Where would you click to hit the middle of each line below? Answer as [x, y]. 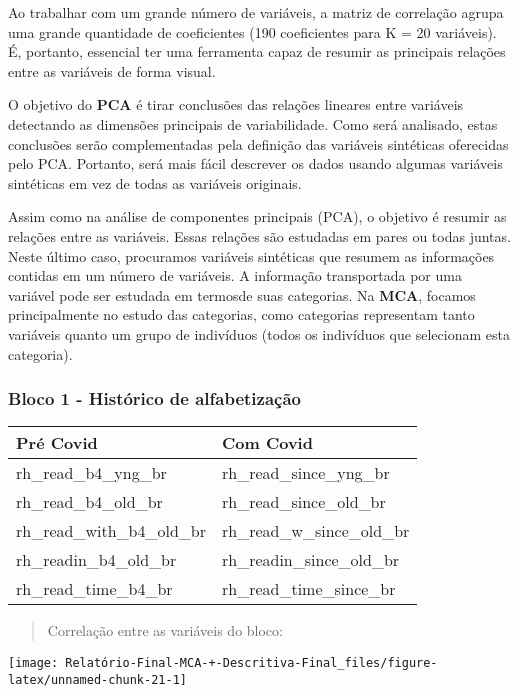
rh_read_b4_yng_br [91, 473]
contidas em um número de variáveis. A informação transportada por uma [235, 275]
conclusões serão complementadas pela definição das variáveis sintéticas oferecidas [258, 143]
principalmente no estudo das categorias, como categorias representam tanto [241, 314]
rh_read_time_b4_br [94, 589]
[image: [33, 662]
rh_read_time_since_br [308, 589]
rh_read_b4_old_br [89, 502]
